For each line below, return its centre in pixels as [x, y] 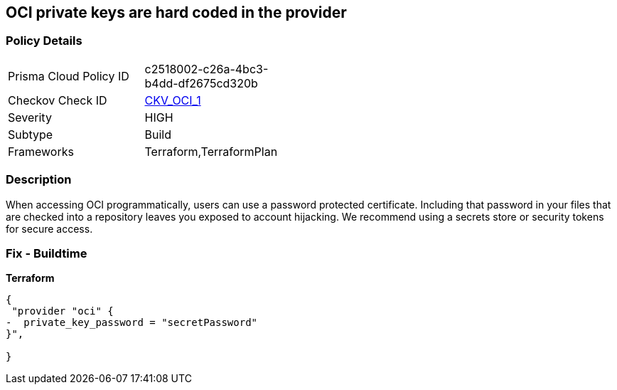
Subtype [31, 134]
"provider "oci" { [63, 311]
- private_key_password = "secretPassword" [132, 323]
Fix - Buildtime [47, 253]
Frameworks [41, 151]
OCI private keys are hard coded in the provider [176, 12]
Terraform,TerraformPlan [211, 151]
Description [39, 180]
